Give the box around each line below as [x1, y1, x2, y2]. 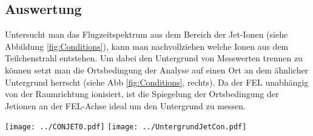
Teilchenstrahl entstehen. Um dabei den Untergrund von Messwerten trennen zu [5, 52, 303, 64]
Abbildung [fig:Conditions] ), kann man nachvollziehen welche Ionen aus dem [5, 39, 289, 52]
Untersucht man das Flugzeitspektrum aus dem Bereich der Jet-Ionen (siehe [5, 28, 288, 41]
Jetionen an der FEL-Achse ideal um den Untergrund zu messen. [5, 99, 246, 112]
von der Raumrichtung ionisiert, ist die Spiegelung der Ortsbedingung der [5, 87, 279, 100]
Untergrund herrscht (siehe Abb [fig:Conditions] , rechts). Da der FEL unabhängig [5, 75, 309, 88]
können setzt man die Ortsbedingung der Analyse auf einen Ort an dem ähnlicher [5, 63, 309, 76]
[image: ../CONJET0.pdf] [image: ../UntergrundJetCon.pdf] [5, 123, 247, 132]
